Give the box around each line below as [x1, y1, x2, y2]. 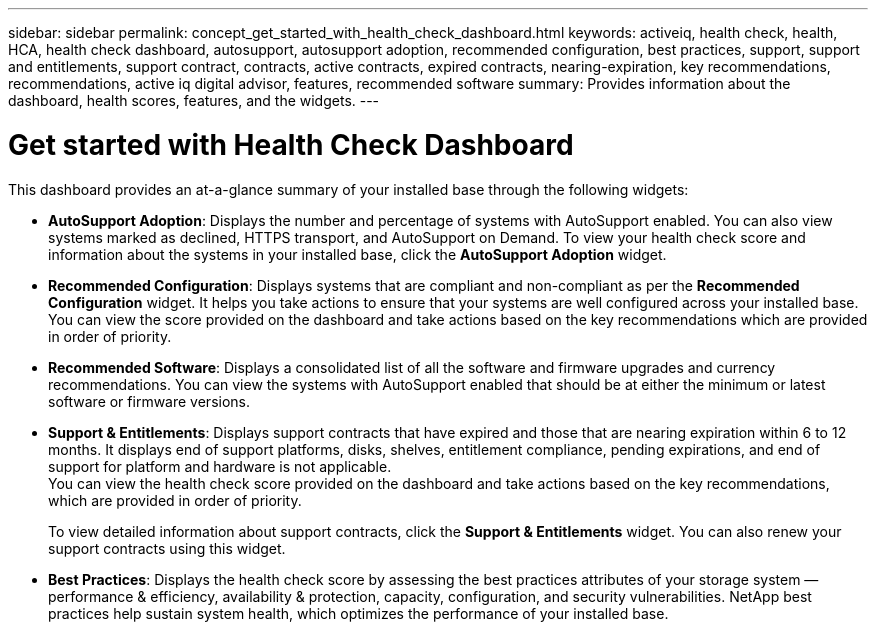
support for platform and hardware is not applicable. [48, 457, 392, 475]
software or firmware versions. [48, 392, 251, 410]
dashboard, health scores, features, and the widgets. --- [8, 92, 380, 109]
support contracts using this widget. [48, 539, 286, 557]
